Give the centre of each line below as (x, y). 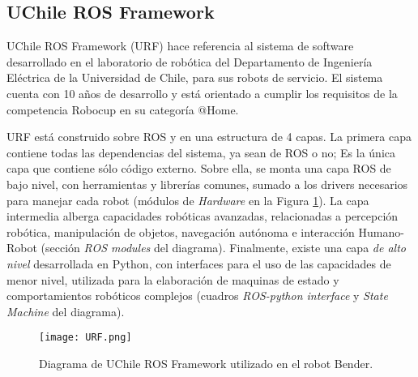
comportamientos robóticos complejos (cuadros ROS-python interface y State (197, 296)
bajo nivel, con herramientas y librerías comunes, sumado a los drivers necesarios (207, 184)
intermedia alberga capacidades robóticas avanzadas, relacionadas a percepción (203, 216)
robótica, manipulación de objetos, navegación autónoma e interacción (181, 231)
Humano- (381, 231)
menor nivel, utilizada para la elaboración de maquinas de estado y (173, 279)
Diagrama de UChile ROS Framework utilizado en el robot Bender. (206, 363)
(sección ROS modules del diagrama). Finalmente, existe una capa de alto (223, 248)
